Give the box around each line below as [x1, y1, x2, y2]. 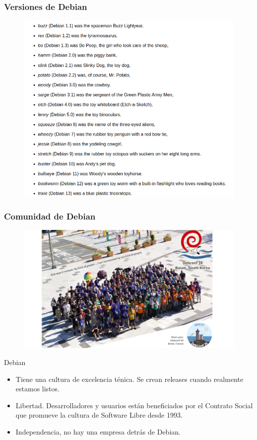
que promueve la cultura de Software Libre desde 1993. [15, 410, 183, 420]
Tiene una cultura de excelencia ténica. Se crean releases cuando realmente [15, 373, 244, 384]
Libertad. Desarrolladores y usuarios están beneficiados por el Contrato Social [15, 400, 253, 410]
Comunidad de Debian [4, 210, 96, 222]
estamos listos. [15, 383, 60, 394]
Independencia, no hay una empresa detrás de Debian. [15, 426, 181, 437]
